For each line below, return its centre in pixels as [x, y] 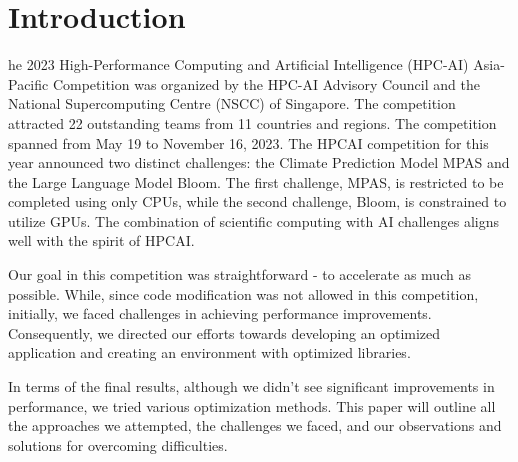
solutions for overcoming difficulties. [118, 444]
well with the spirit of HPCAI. [101, 240]
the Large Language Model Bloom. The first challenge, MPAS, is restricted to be [256, 181]
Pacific [28, 83]
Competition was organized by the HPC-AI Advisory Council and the [266, 83]
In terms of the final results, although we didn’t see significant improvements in [251, 386]
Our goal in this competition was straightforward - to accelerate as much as [239, 274]
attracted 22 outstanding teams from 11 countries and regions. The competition [252, 122]
